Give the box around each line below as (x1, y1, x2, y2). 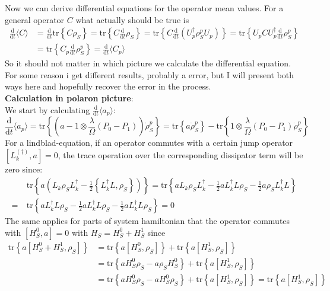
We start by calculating (5, 103, 90, 116)
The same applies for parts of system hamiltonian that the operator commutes (5, 215, 290, 227)
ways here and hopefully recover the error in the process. (5, 80, 211, 92)
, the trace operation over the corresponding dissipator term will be (58, 148, 303, 161)
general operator (5, 13, 65, 25)
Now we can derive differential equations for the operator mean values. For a (5, 2, 284, 14)
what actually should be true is (75, 13, 189, 25)
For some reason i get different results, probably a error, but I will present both (5, 68, 294, 81)
